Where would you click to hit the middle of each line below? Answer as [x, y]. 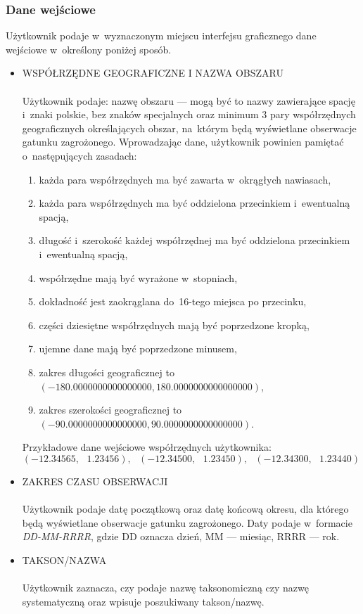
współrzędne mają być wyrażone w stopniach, [138, 277]
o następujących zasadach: [79, 155]
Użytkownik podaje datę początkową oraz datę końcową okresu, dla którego [185, 509]
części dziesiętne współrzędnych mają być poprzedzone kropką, [174, 325]
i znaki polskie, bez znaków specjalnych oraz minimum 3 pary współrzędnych [189, 114]
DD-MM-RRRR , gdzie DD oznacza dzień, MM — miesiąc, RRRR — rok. [181, 536]
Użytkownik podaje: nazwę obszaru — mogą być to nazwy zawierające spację [189, 100]
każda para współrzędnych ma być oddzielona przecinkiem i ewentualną [195, 203]
